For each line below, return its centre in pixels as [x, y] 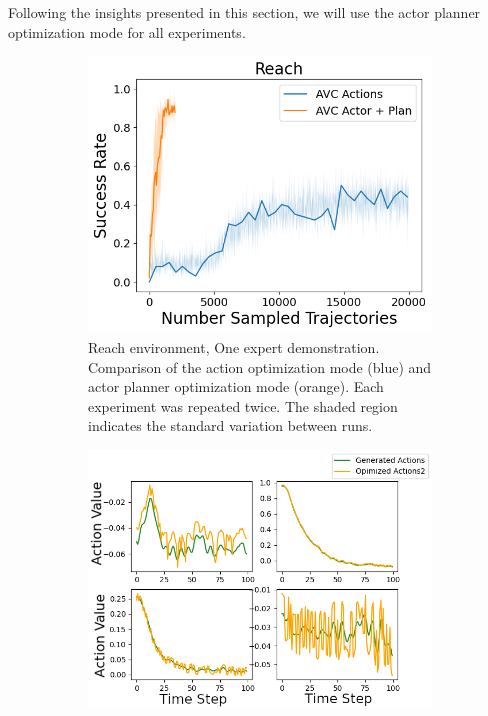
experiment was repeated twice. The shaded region [243, 405]
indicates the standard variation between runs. [230, 425]
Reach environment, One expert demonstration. [234, 347]
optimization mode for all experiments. [127, 31]
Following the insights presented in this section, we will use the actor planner [244, 12]
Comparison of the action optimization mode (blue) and [260, 366]
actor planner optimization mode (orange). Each [236, 386]
